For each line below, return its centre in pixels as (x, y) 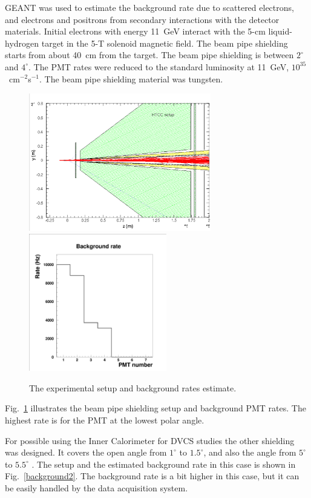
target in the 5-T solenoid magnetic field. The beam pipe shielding (165, 43)
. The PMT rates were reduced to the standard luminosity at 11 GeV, (159, 66)
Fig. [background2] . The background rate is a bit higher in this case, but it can (152, 476)
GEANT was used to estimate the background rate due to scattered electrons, (149, 7)
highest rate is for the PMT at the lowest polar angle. (105, 420)
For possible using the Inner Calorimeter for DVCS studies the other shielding (150, 440)
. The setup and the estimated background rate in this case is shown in (164, 464)
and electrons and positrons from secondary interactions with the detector (142, 19)
